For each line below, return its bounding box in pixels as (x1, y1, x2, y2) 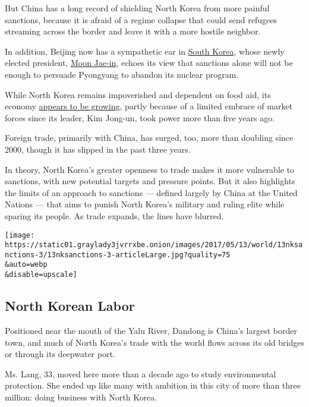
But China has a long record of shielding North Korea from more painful (5, 2, 270, 14)
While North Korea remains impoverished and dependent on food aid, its (5, 88, 271, 100)
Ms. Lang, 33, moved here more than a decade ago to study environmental (5, 367, 276, 380)
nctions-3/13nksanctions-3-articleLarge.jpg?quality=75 (5, 250, 231, 259)
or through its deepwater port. (5, 348, 115, 360)
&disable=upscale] (5, 270, 77, 279)
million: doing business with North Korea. (5, 390, 157, 403)
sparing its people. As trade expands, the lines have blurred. (5, 209, 224, 222)
